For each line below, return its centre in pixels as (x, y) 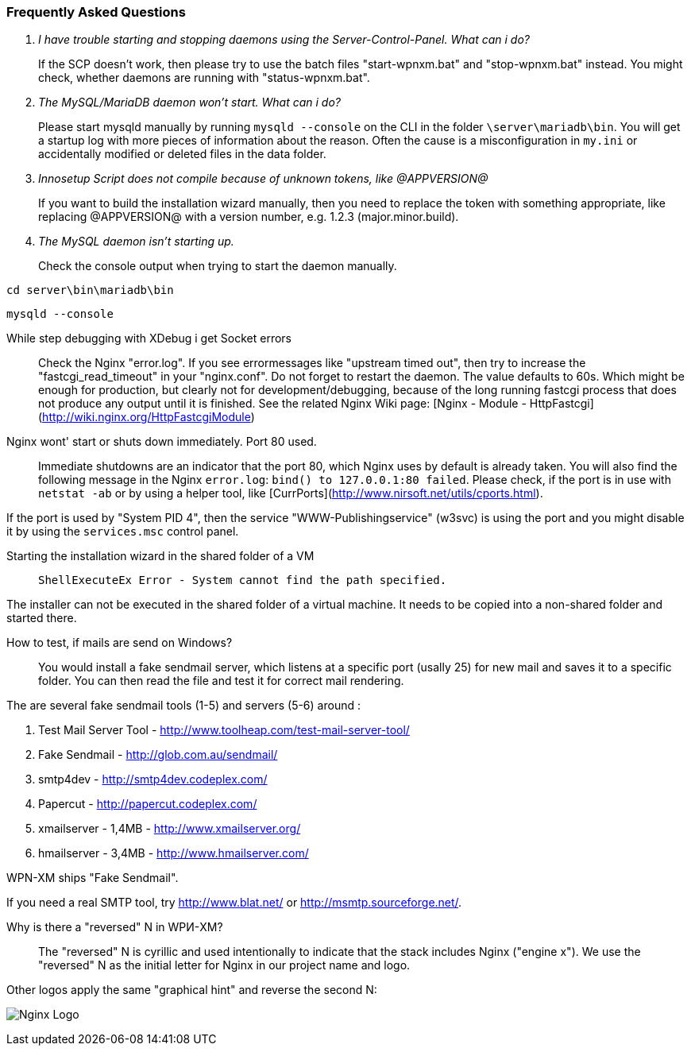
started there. (42, 618)
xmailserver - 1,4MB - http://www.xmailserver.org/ (170, 829)
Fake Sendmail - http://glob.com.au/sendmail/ (158, 755)
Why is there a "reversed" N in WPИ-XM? (115, 927)
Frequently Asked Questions (96, 12)
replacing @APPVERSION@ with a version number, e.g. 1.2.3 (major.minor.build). (249, 217)
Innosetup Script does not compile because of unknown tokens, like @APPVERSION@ (263, 179)
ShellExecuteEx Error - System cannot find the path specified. (243, 580)
